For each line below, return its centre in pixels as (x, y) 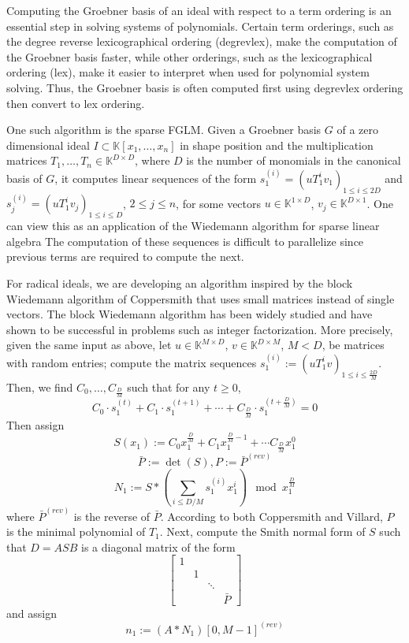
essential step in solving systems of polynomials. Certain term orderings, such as (200, 26)
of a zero (358, 130)
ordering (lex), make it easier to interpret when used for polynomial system (188, 72)
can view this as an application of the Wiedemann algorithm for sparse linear (193, 226)
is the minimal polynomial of (76, 531)
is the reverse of (112, 516)
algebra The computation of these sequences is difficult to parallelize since (185, 241)
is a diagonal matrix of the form (158, 546)
